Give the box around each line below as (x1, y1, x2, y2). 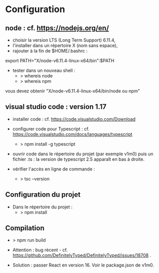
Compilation (5, 224, 44, 233)
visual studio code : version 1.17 (5, 103, 107, 111)
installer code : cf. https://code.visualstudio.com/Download (12, 116, 136, 122)
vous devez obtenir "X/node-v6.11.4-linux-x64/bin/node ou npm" (5, 88, 140, 94)
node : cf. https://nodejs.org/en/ (5, 24, 110, 32)
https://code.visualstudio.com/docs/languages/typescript (12, 131, 133, 137)
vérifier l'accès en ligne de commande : (12, 166, 95, 172)
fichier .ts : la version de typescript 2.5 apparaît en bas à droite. (12, 156, 145, 162)
